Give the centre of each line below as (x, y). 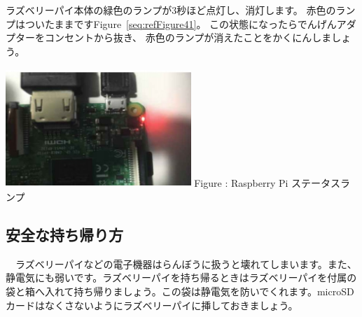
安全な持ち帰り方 (64, 235)
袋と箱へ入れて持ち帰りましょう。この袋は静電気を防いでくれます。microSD (180, 291)
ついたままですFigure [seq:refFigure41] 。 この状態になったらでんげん (181, 23)
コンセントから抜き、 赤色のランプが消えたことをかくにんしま (188, 37)
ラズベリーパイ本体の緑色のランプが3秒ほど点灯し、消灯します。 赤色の (171, 10)
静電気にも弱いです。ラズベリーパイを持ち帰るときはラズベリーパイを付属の (181, 277)
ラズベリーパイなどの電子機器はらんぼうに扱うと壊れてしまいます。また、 (186, 263)
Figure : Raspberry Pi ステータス (267, 183)
